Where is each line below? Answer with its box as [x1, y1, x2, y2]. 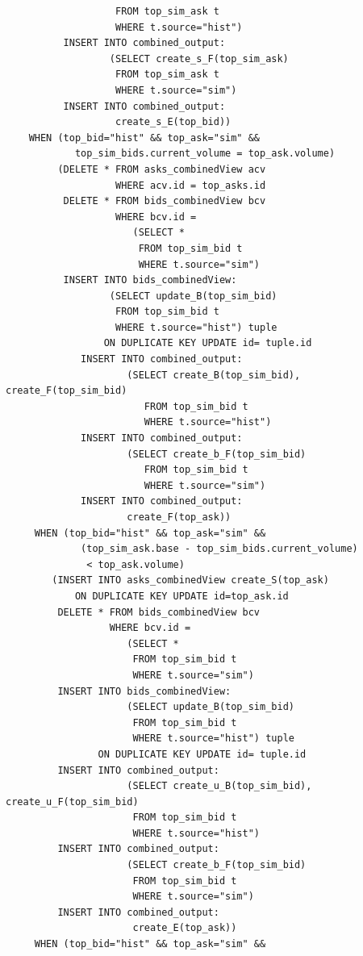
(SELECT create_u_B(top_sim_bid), [127, 780, 312, 792]
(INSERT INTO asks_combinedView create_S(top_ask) [52, 574, 329, 587]
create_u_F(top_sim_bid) [6, 795, 139, 808]
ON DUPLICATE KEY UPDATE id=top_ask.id [74, 590, 289, 602]
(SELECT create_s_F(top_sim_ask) [109, 52, 289, 65]
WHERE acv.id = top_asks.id [115, 179, 266, 191]
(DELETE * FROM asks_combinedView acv [57, 163, 266, 175]
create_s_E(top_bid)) [115, 116, 232, 128]
